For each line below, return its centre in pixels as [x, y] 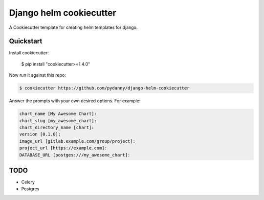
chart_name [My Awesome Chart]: [58, 114]
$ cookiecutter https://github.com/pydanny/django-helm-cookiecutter [104, 88]
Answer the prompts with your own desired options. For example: [75, 101]
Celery [28, 182]
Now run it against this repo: [37, 75]
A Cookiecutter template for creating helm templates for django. [73, 27]
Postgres [30, 189]
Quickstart [26, 41]
